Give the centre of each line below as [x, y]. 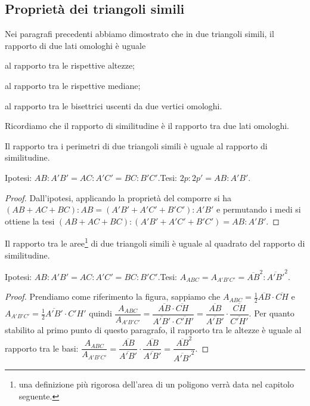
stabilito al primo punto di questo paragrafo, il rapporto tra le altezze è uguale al [153, 330]
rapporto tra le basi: [42, 348]
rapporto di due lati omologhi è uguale [75, 45]
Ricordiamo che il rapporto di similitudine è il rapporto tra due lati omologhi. [147, 126]
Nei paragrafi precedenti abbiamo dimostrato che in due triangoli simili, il [139, 34]
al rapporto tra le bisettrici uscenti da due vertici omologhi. [114, 105]
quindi [100, 313]
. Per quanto [272, 313]
